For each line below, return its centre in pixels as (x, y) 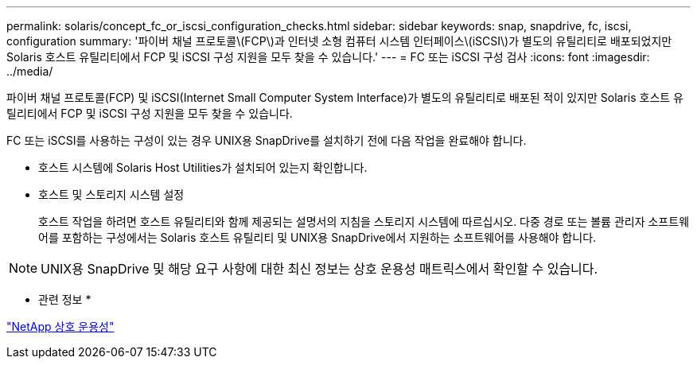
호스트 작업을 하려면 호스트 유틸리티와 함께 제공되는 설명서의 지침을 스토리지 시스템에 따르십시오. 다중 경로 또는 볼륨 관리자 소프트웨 (364, 221)
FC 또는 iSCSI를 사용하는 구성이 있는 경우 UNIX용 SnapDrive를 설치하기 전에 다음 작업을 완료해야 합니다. (267, 140)
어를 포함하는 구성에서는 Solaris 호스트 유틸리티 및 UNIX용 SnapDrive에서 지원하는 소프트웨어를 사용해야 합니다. (317, 237)
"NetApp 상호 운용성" (60, 326)
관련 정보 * (65, 299)
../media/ (30, 71)
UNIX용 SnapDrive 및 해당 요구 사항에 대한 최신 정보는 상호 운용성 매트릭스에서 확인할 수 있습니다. (319, 269)
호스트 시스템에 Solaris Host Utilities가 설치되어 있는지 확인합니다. (203, 167)
